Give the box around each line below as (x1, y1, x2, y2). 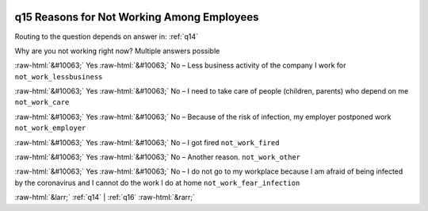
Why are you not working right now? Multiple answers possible (14, 46, 220, 56)
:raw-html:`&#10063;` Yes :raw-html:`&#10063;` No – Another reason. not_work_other (14, 152, 301, 162)
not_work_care (14, 98, 70, 107)
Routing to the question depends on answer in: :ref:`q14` (14, 32, 198, 41)
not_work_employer (14, 124, 86, 132)
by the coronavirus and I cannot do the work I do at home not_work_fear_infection (14, 178, 300, 187)
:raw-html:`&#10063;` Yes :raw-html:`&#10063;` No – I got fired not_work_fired (14, 137, 280, 147)
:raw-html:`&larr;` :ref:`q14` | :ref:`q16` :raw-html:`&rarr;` (14, 193, 196, 202)
